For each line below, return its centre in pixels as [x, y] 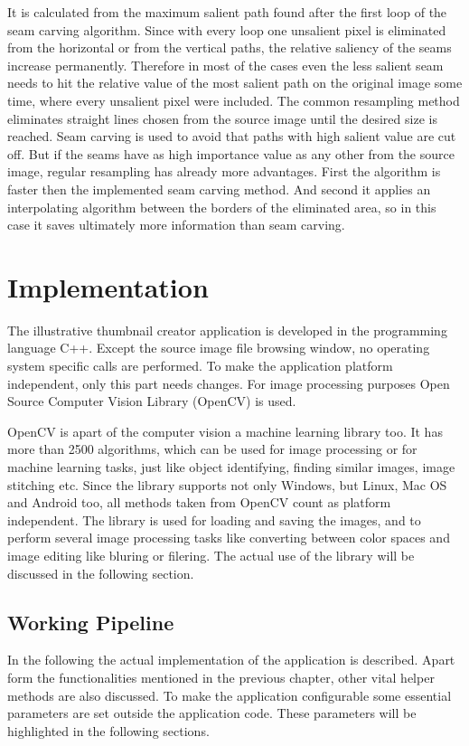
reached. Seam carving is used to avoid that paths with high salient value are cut [232, 136]
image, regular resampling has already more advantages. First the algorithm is [224, 171]
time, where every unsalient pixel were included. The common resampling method [234, 100]
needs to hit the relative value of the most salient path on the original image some [235, 83]
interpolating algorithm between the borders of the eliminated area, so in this [222, 207]
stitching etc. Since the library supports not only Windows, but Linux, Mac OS [227, 484]
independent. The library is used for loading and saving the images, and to [214, 519]
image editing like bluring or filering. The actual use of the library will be [211, 555]
